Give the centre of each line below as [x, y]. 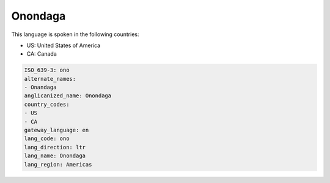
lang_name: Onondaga [55, 156]
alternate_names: [50, 79]
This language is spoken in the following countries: [75, 34]
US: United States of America [64, 45]
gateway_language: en [57, 130]
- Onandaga [40, 88]
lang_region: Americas [58, 164]
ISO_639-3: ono [47, 70]
